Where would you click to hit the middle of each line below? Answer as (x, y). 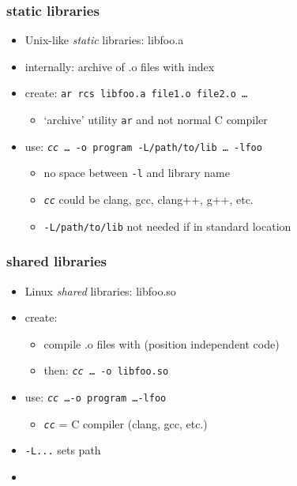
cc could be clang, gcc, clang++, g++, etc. (148, 200)
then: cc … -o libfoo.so (106, 370)
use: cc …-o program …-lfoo (96, 397)
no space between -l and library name (137, 173)
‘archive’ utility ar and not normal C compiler (156, 120)
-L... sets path (63, 450)
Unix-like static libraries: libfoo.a (104, 40)
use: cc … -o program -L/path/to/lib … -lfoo (143, 146)
